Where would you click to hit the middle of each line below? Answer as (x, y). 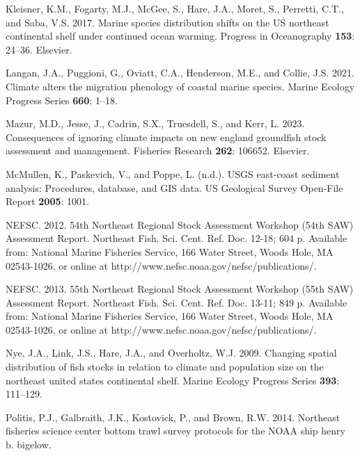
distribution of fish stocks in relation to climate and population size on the (165, 367)
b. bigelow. (29, 445)
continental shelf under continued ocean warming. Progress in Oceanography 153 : (180, 36)
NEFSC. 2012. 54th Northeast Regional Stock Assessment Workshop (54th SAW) (180, 224)
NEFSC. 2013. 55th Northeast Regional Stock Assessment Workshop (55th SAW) (180, 289)
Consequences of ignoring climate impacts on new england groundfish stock (166, 137)
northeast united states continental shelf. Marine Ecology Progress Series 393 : (173, 380)
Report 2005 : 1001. (47, 201)
